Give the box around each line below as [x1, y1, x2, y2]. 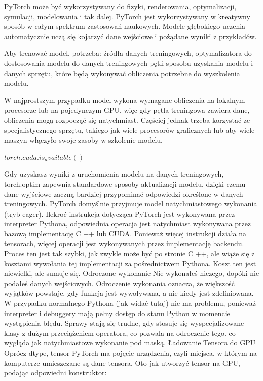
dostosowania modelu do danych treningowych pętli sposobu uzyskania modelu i [4, 57, 253, 68]
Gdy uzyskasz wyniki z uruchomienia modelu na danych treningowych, [4, 168, 224, 179]
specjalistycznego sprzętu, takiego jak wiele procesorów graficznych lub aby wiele [4, 124, 255, 135]
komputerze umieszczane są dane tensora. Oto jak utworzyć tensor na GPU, [4, 357, 240, 368]
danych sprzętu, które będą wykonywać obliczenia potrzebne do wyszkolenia [4, 67, 240, 78]
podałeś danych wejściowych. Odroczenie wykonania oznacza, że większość [4, 278, 235, 288]
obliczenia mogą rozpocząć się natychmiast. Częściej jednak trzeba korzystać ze [4, 114, 250, 125]
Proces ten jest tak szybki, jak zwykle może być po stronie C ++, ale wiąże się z [4, 248, 255, 259]
